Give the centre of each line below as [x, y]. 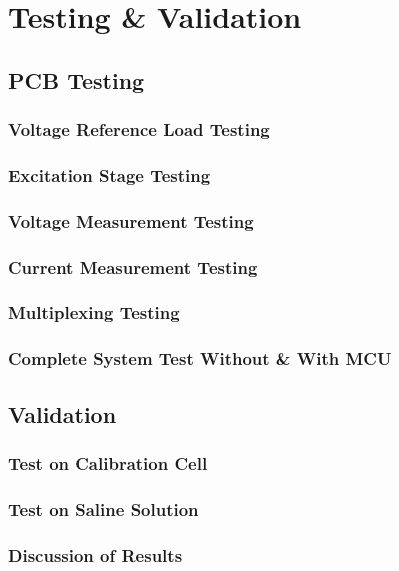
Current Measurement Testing [133, 266]
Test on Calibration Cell [108, 462]
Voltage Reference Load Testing [139, 129]
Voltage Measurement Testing [131, 220]
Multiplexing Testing [94, 312]
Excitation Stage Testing [109, 174]
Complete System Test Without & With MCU [200, 358]
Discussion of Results [95, 554]
